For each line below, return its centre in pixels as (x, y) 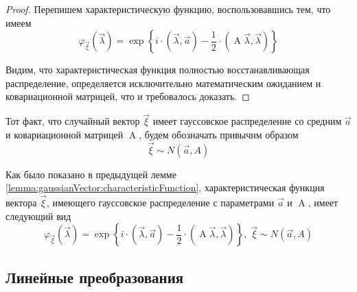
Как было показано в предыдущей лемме (91, 174)
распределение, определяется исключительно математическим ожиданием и (163, 83)
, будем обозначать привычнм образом (219, 134)
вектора (21, 202)
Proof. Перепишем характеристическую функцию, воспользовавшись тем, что (168, 9)
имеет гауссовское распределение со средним (247, 121)
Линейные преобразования (95, 277)
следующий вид (38, 216)
